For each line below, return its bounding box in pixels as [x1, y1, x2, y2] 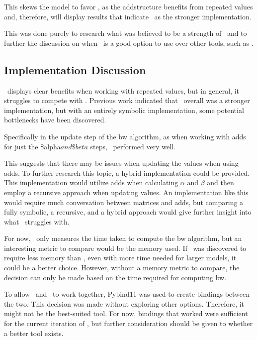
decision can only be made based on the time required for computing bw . [4, 272, 227, 282]
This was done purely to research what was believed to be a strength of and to [4, 28, 247, 38]
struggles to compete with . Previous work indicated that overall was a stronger [4, 95, 250, 106]
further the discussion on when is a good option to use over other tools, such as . [4, 37, 254, 48]
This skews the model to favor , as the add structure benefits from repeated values [4, 1, 253, 11]
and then [207, 177, 234, 188]
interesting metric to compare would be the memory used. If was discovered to [4, 242, 247, 253]
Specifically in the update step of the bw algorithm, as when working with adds [4, 131, 246, 141]
